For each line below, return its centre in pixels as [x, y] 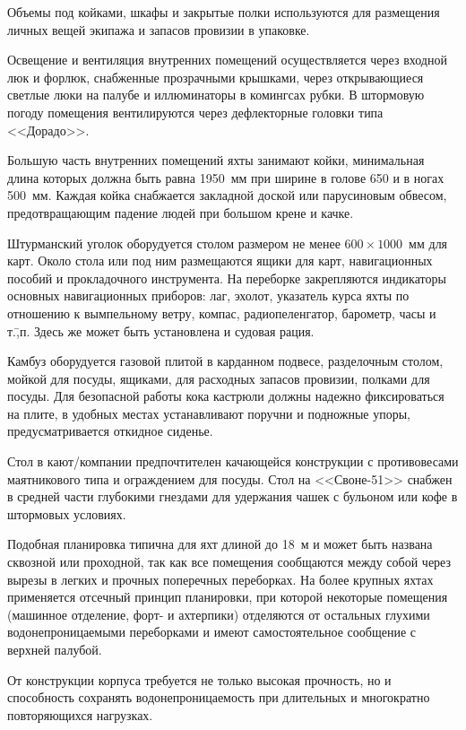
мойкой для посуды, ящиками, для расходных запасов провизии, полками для [219, 378]
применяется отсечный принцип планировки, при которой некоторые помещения [228, 597]
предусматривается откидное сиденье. [110, 431]
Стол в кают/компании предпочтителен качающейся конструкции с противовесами [233, 461]
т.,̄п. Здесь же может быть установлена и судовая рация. [161, 330]
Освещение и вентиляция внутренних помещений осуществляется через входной [227, 60]
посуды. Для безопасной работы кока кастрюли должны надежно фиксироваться [226, 396]
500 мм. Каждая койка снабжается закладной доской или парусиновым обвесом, [227, 195]
